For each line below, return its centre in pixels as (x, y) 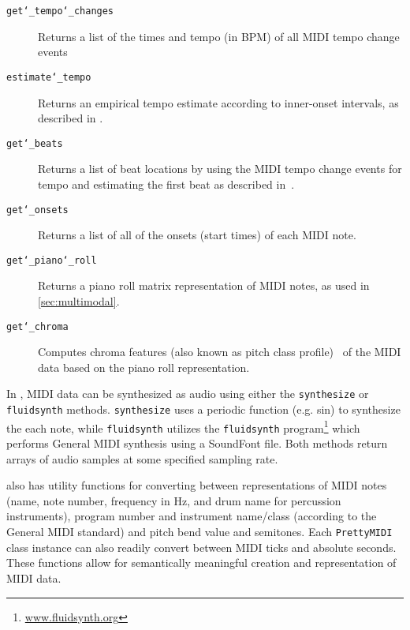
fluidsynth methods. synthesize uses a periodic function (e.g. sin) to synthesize (203, 409)
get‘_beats (35, 143)
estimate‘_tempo (49, 77)
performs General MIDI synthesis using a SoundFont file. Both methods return (197, 443)
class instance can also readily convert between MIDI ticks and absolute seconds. (201, 547)
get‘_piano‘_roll (52, 260)
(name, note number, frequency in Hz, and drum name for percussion (174, 500)
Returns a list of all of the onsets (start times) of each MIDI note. (197, 235)
